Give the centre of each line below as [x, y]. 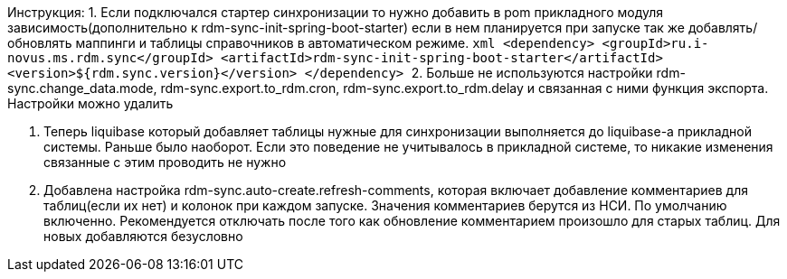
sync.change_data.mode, [82, 88]
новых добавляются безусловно [143, 236]
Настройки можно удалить [90, 103]
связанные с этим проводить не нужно [165, 162]
